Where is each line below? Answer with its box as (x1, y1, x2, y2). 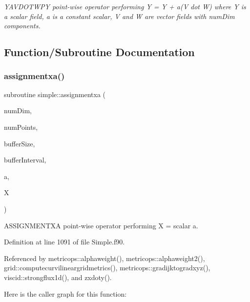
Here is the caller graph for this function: (4, 288, 127, 299)
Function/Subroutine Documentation (4, 44, 195, 60)
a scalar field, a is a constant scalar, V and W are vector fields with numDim (4, 11, 235, 21)
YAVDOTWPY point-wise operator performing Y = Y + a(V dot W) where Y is (4, 1, 246, 11)
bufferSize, (4, 138, 35, 148)
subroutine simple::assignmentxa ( (4, 89, 106, 99)
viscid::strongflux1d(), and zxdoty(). (4, 272, 112, 282)
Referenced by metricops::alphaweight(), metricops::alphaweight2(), (4, 253, 205, 263)
